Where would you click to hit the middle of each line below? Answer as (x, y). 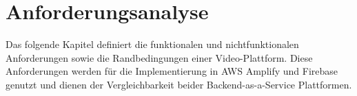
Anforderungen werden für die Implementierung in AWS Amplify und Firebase (172, 71)
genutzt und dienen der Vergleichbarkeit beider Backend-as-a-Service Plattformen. (179, 84)
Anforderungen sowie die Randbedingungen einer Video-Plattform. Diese (159, 57)
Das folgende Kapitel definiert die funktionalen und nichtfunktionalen (152, 44)
